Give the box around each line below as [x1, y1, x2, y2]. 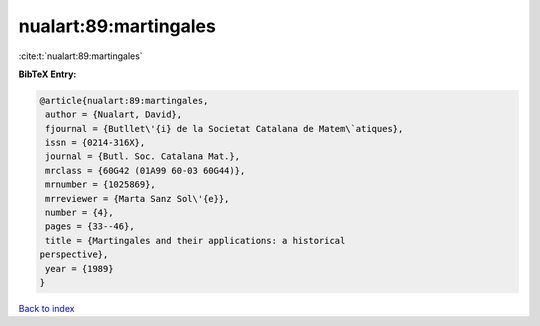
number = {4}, [45, 207, 114, 219]
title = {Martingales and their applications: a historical [45, 235, 346, 246]
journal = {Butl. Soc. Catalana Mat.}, [45, 151, 240, 162]
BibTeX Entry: [18, 68, 77, 80]
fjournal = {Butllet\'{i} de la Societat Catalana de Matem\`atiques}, [45, 123, 404, 134]
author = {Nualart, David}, [45, 109, 183, 120]
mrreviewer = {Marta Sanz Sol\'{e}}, [45, 193, 230, 204]
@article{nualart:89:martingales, [39, 95, 209, 106]
